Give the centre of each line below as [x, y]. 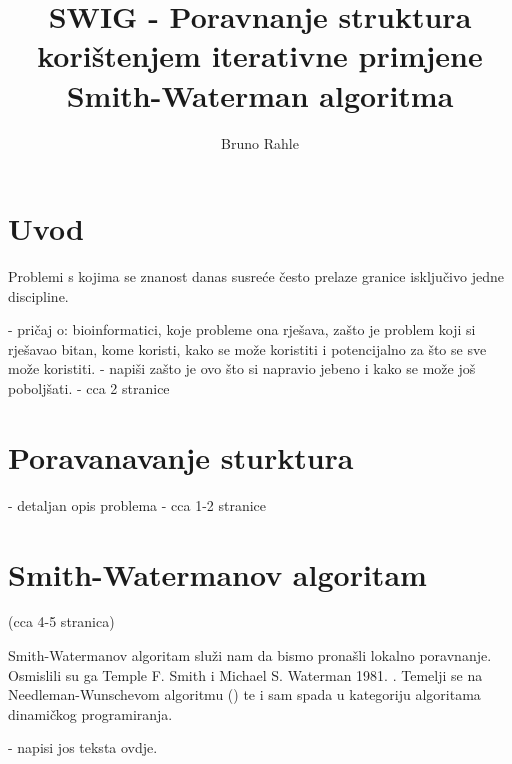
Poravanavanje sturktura [181, 456]
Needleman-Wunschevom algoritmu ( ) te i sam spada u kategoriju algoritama [244, 694]
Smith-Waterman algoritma [260, 94]
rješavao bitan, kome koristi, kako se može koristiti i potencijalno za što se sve [247, 348]
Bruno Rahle [260, 142]
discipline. [38, 295]
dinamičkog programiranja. [90, 713]
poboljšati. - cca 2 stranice [89, 388]
